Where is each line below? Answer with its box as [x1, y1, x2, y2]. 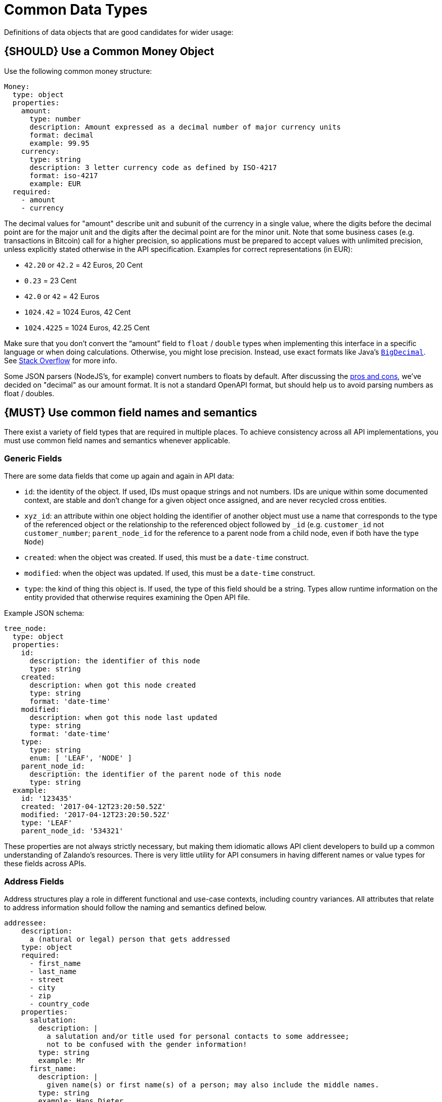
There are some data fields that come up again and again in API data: [4, 472, 234, 481]
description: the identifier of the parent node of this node [29, 770, 281, 779]
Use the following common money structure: [4, 66, 152, 75]
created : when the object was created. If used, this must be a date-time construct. [24, 553, 309, 562]
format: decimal [29, 131, 94, 139]
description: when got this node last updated [29, 713, 217, 722]
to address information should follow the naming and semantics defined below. [4, 903, 267, 912]
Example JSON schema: [4, 609, 84, 618]
